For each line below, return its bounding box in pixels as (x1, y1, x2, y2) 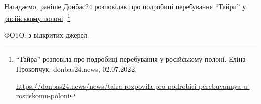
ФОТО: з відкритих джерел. (4, 29, 89, 40)
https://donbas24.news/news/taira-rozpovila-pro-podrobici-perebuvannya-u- (16, 80, 250, 91)
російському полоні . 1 (4, 11, 70, 23)
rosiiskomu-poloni (16, 90, 70, 101)
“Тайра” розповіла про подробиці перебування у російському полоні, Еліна (16, 54, 246, 64)
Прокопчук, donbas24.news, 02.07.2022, (16, 64, 137, 74)
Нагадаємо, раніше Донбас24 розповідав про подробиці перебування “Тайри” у (4, 1, 246, 11)
